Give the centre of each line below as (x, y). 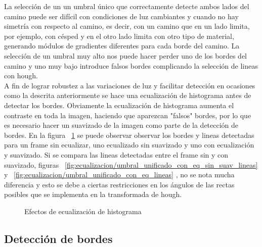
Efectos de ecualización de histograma (83, 211)
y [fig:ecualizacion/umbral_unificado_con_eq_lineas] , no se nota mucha (119, 175)
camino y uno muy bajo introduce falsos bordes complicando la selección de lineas (131, 65)
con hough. (21, 76)
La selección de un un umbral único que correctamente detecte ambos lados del (127, 6)
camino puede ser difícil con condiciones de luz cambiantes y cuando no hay (121, 16)
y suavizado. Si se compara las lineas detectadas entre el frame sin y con (116, 154)
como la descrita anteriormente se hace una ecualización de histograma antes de (128, 95)
